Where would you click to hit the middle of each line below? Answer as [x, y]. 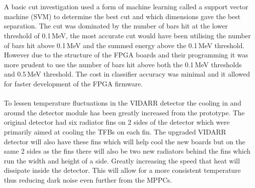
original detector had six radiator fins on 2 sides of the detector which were [117, 122]
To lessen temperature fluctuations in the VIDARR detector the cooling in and [123, 103]
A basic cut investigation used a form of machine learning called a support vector [126, 7]
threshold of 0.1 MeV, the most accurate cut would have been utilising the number [127, 35]
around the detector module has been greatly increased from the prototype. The [124, 112]
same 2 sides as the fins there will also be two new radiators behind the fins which [127, 151]
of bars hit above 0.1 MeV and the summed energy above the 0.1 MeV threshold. [124, 45]
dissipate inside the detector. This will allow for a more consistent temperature [122, 170]
